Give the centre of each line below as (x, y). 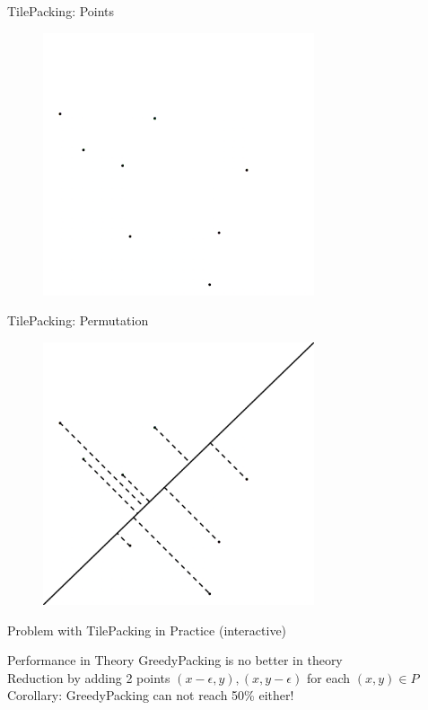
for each (328, 677)
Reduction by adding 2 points (89, 677)
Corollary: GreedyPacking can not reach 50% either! (151, 695)
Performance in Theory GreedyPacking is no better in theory (175, 660)
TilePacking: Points (61, 11)
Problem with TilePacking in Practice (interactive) (147, 630)
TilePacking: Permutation (78, 320)
